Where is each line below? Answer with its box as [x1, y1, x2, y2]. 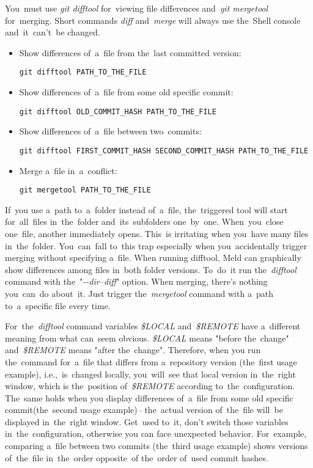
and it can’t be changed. [5, 26, 100, 38]
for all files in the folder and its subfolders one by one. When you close [5, 215, 284, 228]
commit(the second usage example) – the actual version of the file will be [5, 403, 283, 416]
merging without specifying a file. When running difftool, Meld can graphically [5, 251, 301, 264]
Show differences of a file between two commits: [19, 125, 202, 137]
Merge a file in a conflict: [19, 164, 117, 177]
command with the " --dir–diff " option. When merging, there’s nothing [5, 275, 268, 288]
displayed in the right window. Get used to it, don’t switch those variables [5, 415, 289, 428]
